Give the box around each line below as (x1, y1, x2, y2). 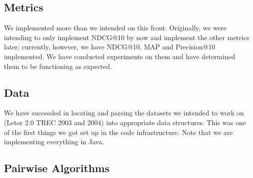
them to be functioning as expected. (4, 61, 112, 71)
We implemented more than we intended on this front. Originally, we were (4, 22, 227, 33)
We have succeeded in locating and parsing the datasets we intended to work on (4, 108, 244, 118)
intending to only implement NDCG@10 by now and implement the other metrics (4, 32, 250, 42)
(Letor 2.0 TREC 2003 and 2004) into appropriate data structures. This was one (4, 117, 246, 127)
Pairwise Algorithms (4, 160, 110, 176)
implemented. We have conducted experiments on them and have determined (4, 51, 235, 61)
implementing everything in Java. (4, 136, 104, 147)
